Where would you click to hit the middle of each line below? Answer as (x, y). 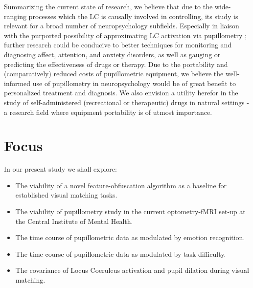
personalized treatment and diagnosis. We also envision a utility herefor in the (121, 93)
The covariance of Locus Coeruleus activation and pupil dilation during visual (132, 270)
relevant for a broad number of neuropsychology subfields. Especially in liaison (122, 26)
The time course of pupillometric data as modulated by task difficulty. (121, 254)
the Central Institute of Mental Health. (74, 221)
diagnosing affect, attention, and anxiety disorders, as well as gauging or (112, 54)
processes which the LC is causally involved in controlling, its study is (133, 16)
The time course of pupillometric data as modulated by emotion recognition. (130, 237)
